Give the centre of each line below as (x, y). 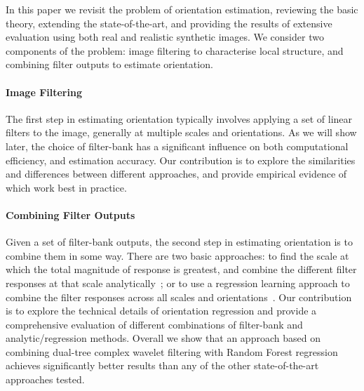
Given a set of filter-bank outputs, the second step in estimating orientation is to (179, 242)
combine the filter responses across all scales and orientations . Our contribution (179, 297)
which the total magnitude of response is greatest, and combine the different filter (181, 269)
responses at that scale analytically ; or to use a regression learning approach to (178, 283)
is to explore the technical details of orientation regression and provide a (161, 311)
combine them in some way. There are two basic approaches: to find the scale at (177, 255)
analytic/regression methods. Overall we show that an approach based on (163, 338)
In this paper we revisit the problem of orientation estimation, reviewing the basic (182, 9)
